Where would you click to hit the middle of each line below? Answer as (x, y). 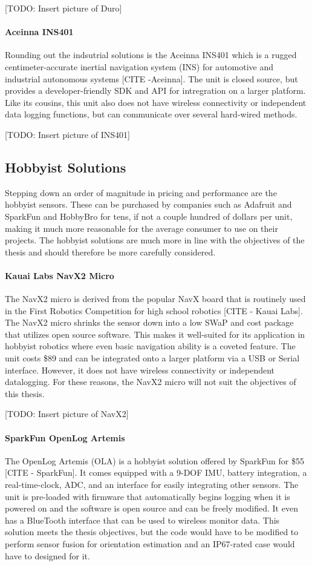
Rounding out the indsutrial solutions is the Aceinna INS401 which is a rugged (151, 55)
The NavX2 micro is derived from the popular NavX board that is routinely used (155, 299)
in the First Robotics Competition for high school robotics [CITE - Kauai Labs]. (154, 310)
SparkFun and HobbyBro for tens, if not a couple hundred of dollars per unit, (149, 216)
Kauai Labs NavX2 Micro (60, 275)
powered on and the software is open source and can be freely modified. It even (151, 508)
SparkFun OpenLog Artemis (65, 437)
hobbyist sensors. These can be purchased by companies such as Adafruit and (148, 204)
